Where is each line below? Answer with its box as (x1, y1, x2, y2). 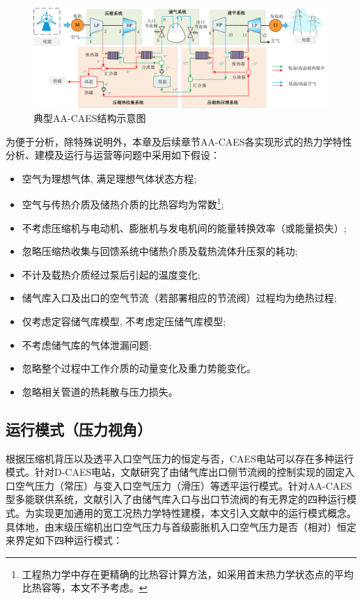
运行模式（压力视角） (6, 418, 152, 439)
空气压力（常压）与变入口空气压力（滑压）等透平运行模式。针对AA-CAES (15, 478, 352, 492)
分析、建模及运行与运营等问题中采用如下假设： (6, 148, 220, 162)
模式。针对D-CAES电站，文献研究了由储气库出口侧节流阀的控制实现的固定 (6, 465, 345, 479)
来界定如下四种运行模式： (6, 533, 123, 547)
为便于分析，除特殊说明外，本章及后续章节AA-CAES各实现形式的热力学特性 (6, 134, 352, 148)
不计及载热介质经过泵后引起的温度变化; (22, 267, 200, 281)
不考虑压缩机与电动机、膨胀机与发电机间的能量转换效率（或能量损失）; (22, 220, 347, 235)
